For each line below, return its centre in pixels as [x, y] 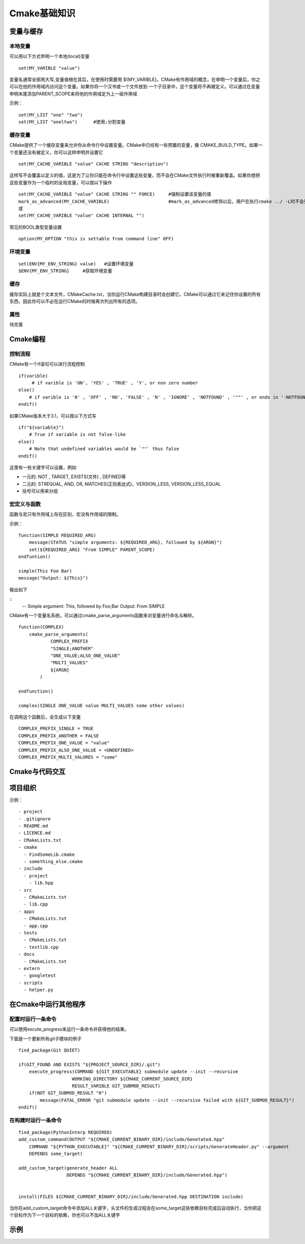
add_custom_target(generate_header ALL [68, 1168]
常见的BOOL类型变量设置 [36, 227]
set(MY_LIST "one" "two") [51, 115]
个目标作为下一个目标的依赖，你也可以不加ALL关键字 [65, 1215]
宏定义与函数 [25, 504]
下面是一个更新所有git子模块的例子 [45, 1038]
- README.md [33, 826]
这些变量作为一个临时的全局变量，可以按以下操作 [60, 182]
